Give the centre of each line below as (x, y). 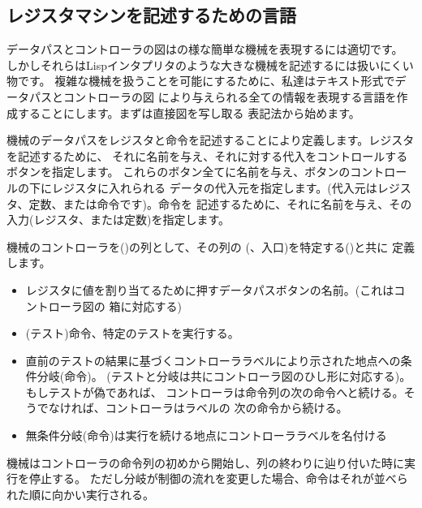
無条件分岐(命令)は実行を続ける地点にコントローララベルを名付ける (206, 435)
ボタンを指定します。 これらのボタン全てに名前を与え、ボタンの (179, 172)
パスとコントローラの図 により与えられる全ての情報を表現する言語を (213, 96)
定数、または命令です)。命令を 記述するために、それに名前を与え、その (220, 203)
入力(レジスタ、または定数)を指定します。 (118, 220)
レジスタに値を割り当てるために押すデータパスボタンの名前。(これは (210, 289)
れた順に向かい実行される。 (80, 494)
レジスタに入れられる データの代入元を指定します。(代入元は (214, 187)
